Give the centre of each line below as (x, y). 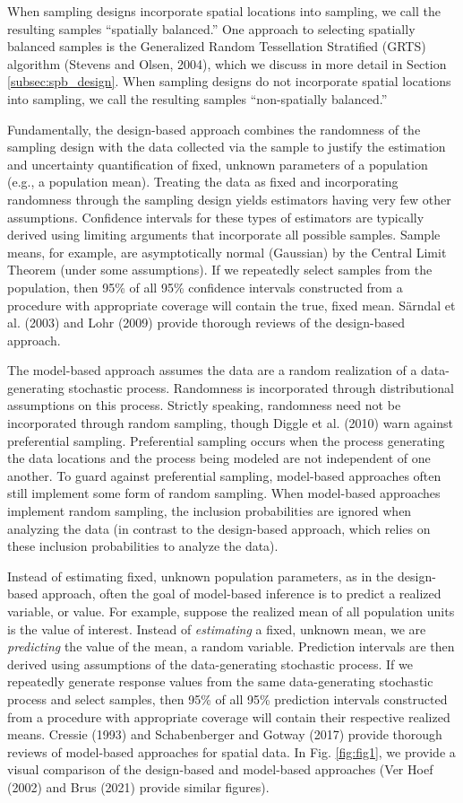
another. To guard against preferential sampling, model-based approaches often (224, 475)
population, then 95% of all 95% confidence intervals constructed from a (205, 287)
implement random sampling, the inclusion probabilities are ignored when (210, 511)
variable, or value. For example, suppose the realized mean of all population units (231, 611)
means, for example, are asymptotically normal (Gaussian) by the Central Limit (227, 252)
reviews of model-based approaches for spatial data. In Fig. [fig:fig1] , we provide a (231, 751)
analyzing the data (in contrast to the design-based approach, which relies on (219, 528)
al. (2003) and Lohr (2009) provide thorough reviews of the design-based (206, 323)
